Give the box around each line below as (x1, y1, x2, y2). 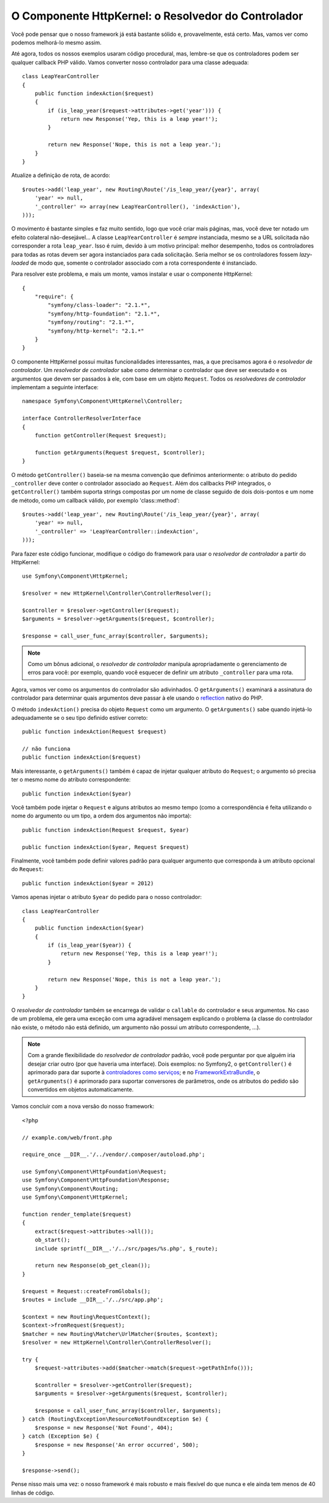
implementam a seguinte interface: (11, 384, 99, 390)
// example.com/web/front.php (22, 1134, 113, 1141)
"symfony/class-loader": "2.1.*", (48, 302, 151, 309)
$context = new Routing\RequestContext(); (22, 1313, 151, 1320)
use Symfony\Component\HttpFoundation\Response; (22, 1177, 170, 1183)
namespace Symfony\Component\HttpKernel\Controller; (22, 398, 183, 405)
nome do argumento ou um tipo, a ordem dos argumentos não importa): (11, 812, 192, 820)
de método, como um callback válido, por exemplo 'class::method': (11, 497, 180, 504)
